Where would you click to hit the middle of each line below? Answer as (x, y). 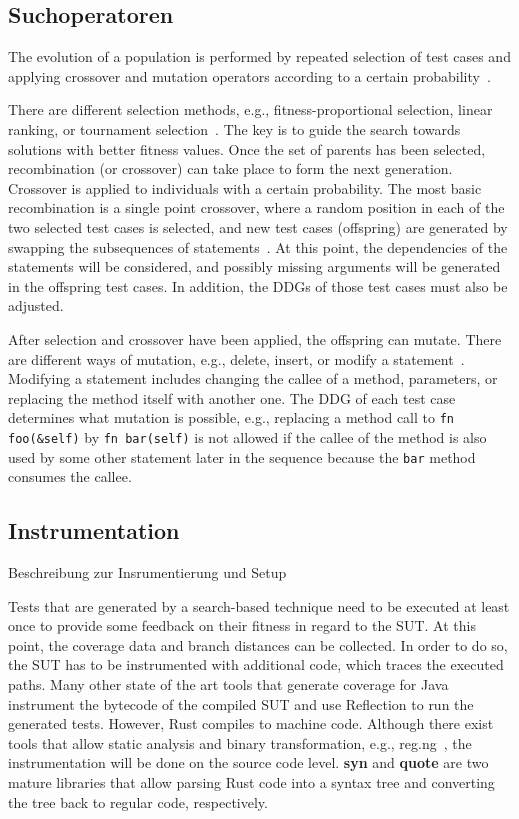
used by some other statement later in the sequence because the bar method (242, 456)
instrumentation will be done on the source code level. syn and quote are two (248, 762)
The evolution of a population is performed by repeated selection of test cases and (259, 56)
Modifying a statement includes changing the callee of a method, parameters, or (253, 378)
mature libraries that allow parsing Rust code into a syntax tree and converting (251, 782)
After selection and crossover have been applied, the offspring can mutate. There (255, 338)
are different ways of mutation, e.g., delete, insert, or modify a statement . (236, 358)
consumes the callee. (70, 476)
